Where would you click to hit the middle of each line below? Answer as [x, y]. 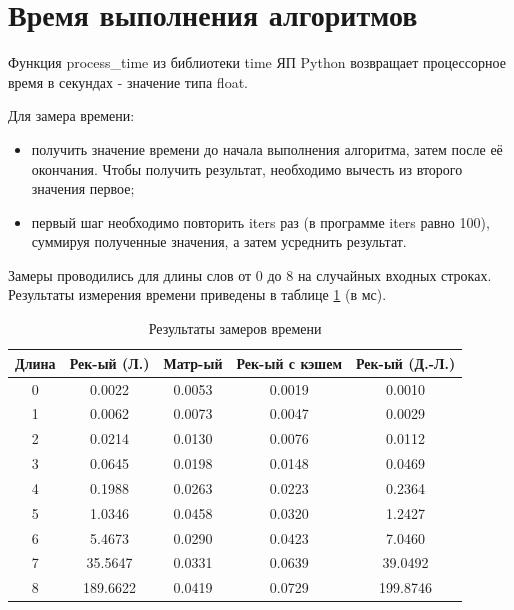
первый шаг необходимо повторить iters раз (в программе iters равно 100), [260, 221]
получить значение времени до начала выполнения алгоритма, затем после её [267, 148]
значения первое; [83, 188]
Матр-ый [193, 362]
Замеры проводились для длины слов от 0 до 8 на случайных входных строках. [250, 274]
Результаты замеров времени [235, 328]
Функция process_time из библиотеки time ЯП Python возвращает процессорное [257, 62]
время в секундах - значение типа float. [128, 81]
